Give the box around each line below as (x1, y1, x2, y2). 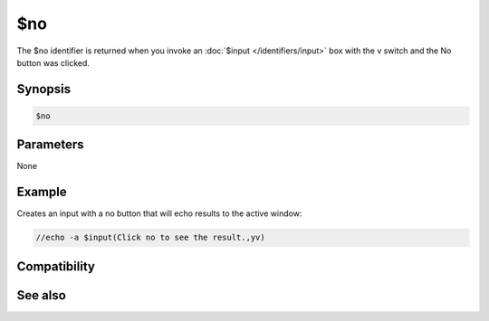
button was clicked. (16, 57, 91, 68)
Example (16, 184, 67, 200)
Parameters (16, 137, 84, 153)
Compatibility (16, 259, 95, 274)
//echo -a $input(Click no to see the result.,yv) (35, 232, 266, 243)
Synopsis (16, 81, 72, 97)
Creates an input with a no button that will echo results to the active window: (16, 208, 302, 219)
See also (16, 288, 67, 303)
